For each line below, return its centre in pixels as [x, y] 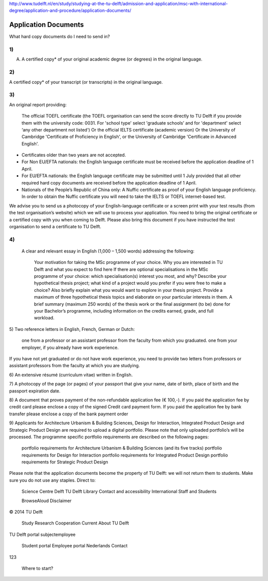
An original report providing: [38, 105]
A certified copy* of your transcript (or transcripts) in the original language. [86, 82]
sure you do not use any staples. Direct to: [53, 480]
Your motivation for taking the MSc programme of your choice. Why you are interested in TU [128, 262]
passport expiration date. [35, 391]
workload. [44, 318]
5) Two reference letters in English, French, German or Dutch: [72, 329]
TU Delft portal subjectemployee [42, 534]
